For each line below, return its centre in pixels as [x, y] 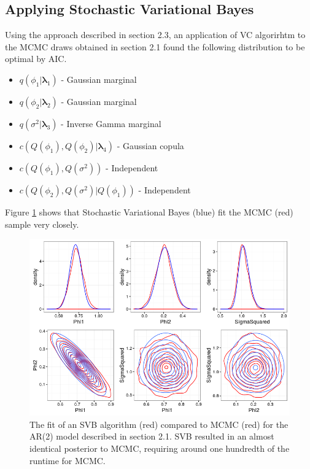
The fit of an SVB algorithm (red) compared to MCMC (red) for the [159, 424]
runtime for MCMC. [68, 460]
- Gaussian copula [150, 145]
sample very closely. [42, 224]
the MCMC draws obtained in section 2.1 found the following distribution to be [155, 46]
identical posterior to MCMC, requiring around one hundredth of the [160, 448]
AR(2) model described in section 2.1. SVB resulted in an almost [152, 436]
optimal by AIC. [36, 59]
